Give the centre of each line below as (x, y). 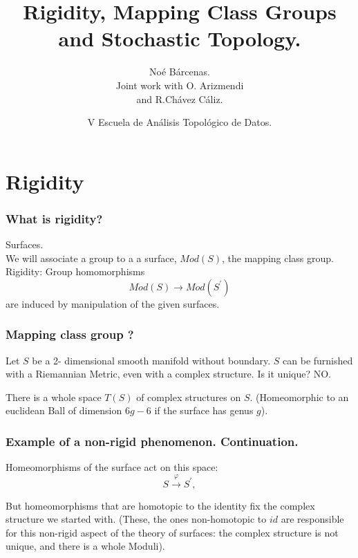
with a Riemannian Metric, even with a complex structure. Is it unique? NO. (169, 374)
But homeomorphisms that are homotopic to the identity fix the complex (160, 505)
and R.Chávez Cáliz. (180, 99)
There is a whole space (54, 397)
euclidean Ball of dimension (64, 410)
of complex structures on (189, 397)
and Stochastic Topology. (180, 38)
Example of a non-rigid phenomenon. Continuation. (152, 441)
